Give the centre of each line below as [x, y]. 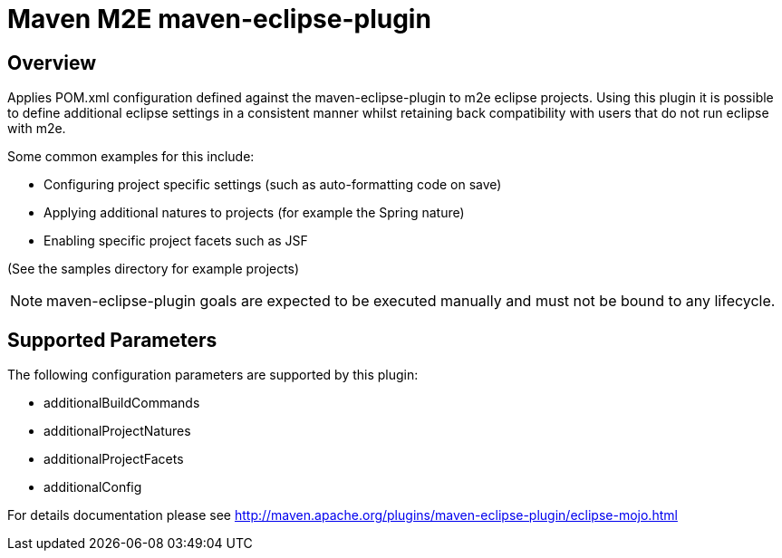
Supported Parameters [112, 340]
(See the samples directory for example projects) [154, 269]
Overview [52, 63]
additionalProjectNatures [117, 431]
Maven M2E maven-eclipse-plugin [219, 19]
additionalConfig [93, 487]
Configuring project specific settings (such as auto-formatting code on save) [273, 185]
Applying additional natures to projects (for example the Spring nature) [254, 213]
